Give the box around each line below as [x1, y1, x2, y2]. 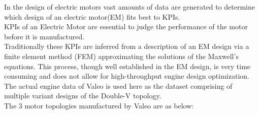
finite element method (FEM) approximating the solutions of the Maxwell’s [4, 50, 239, 61]
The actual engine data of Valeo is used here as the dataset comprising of [4, 80, 233, 91]
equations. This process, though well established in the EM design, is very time [4, 61, 251, 71]
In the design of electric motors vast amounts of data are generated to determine [4, 2, 255, 12]
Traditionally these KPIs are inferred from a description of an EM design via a [4, 41, 249, 51]
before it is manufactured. [4, 31, 85, 41]
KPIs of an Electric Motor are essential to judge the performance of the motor [4, 21, 248, 32]
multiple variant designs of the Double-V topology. [4, 90, 161, 101]
